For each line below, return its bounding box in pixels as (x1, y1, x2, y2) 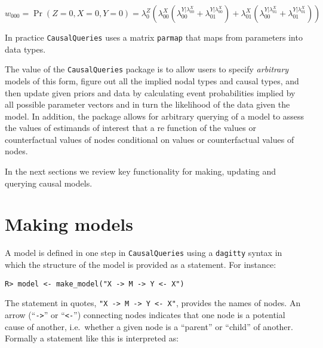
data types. (5, 42, 46, 55)
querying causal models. (5, 176, 93, 189)
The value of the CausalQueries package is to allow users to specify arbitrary (5, 63, 289, 75)
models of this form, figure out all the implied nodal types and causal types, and (5, 74, 299, 87)
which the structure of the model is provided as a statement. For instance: (5, 258, 276, 271)
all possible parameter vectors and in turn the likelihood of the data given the (5, 98, 290, 111)
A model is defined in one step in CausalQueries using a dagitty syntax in (5, 246, 282, 259)
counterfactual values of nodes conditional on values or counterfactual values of (5, 133, 294, 145)
